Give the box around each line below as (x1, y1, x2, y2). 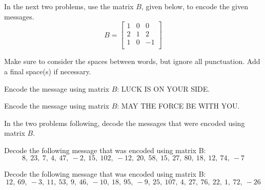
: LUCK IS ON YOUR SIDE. (117, 83, 210, 94)
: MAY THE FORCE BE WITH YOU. (117, 100, 240, 111)
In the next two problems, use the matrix (4, 1, 134, 11)
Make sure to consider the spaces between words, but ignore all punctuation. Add (4, 56, 260, 67)
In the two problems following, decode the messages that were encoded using (4, 117, 245, 128)
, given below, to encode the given (141, 1, 248, 11)
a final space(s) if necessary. (4, 66, 91, 76)
